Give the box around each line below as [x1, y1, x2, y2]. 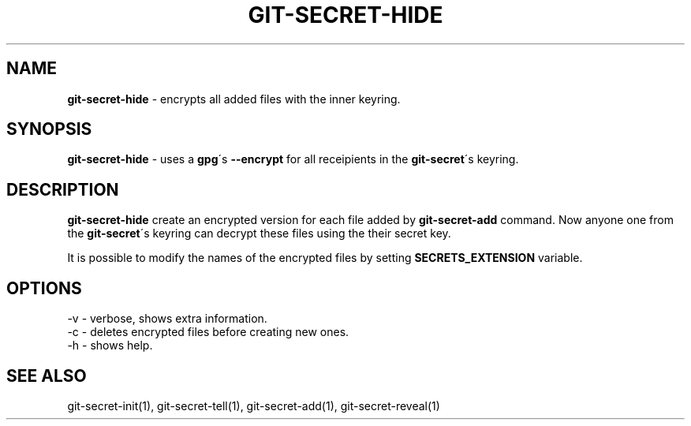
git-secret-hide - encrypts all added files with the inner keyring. [67, 92, 401, 106]
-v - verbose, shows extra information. [67, 312, 267, 326]
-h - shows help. [67, 338, 153, 353]
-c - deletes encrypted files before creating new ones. [67, 325, 349, 339]
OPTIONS [6, 278, 82, 298]
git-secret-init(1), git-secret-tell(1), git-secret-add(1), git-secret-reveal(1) [67, 398, 440, 413]
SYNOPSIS [6, 119, 92, 140]
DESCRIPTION [6, 179, 119, 200]
